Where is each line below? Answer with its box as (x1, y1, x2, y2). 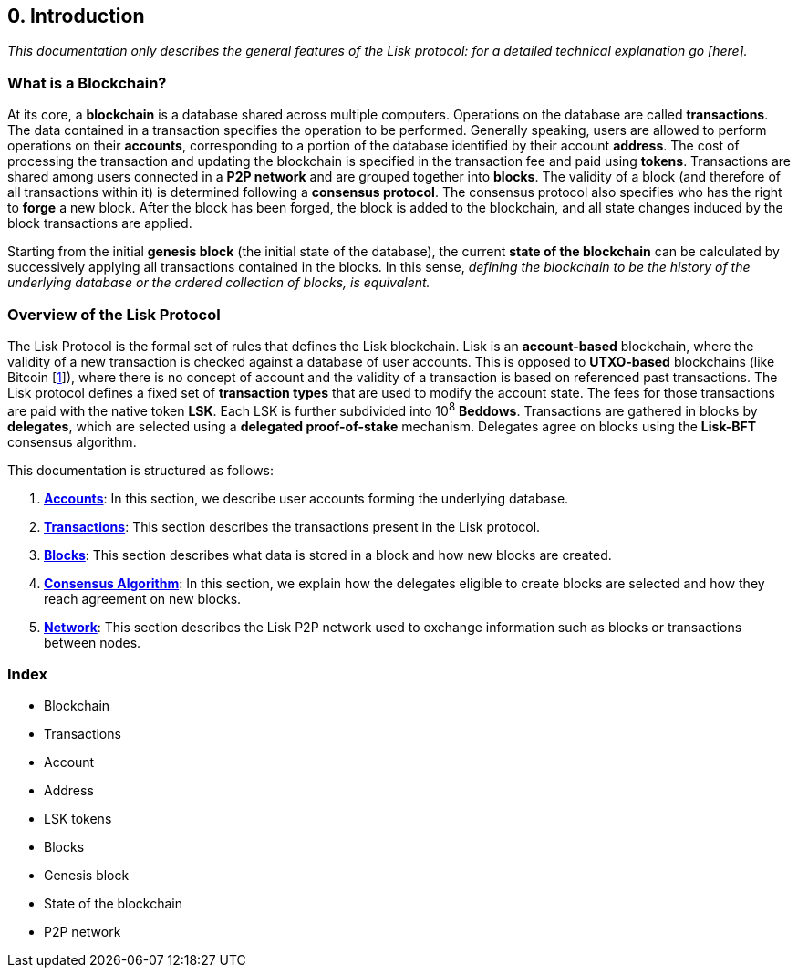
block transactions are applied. (7, 215, 192, 232)
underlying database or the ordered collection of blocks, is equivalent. (7, 275, 430, 291)
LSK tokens (44, 811, 112, 827)
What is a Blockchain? (7, 73, 167, 92)
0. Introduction (7, 5, 145, 27)
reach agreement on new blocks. (44, 590, 242, 607)
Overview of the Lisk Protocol (7, 305, 221, 324)
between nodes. (44, 634, 141, 650)
